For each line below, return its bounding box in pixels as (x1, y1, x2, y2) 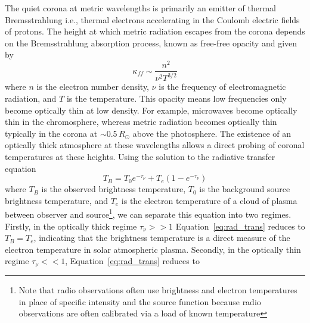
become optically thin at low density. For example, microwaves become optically (5, 104, 297, 116)
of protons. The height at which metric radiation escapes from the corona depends (5, 25, 305, 37)
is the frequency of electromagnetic (159, 80, 286, 93)
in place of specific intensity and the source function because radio (18, 295, 261, 308)
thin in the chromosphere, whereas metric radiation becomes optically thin (5, 115, 277, 128)
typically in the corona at (5, 127, 98, 139)
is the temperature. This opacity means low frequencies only (66, 92, 287, 105)
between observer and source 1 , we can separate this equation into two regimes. (5, 206, 292, 221)
